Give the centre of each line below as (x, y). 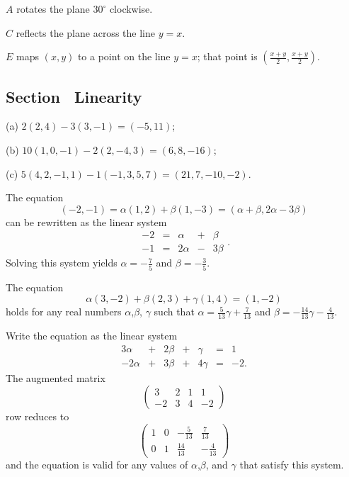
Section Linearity (74, 96)
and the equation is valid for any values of (97, 464)
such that (174, 312)
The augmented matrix (56, 377)
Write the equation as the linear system (92, 336)
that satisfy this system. (292, 464)
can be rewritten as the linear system (86, 221)
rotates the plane (53, 9)
